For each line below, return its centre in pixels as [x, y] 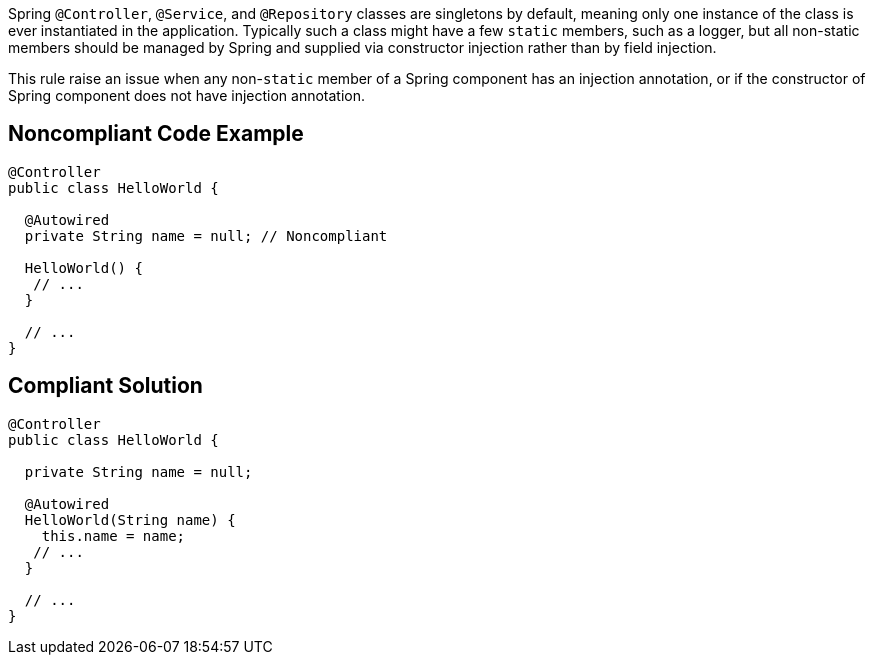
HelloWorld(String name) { [130, 519]
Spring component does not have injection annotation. [187, 95]
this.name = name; [113, 535]
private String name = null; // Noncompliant [206, 235]
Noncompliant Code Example [156, 134]
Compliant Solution [105, 386]
